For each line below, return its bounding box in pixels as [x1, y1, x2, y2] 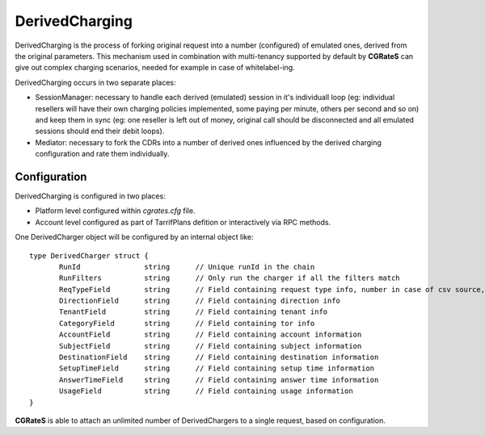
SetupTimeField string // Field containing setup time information [59, 364, 375, 373]
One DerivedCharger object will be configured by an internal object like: [15, 232, 254, 242]
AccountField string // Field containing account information [59, 330, 362, 339]
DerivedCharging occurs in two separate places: [15, 77, 176, 87]
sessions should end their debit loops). [35, 126, 165, 136]
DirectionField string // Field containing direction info [59, 296, 341, 306]
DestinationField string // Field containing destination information [59, 353, 379, 362]
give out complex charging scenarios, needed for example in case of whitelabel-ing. [15, 63, 295, 73]
